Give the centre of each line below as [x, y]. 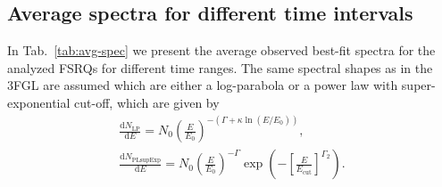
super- [418, 85]
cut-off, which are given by [147, 102]
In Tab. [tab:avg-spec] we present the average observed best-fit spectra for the [221, 50]
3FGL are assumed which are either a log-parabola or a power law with [203, 85]
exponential [39, 102]
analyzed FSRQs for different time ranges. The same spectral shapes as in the [220, 67]
